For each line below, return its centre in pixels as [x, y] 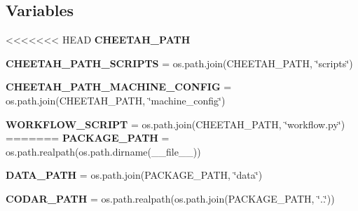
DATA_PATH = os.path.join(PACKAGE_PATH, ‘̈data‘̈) [134, 175]
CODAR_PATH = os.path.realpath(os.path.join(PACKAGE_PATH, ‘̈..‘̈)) [170, 198]
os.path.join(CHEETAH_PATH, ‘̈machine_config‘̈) [116, 100]
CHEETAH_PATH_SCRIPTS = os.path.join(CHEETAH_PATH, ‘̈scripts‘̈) [179, 63]
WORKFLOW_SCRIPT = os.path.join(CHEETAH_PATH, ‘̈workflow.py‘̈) [175, 124]
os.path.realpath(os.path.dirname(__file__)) [103, 151]
